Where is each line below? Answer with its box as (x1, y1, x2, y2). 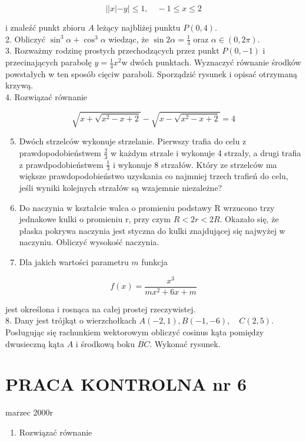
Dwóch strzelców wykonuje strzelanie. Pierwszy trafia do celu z (19, 135, 247, 147)
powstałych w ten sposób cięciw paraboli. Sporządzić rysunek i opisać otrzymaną (5, 67, 298, 80)
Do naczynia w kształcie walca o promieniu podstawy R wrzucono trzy (19, 201, 275, 213)
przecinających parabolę (5, 56, 92, 68)
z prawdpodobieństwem (19, 158, 104, 170)
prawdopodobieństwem (19, 146, 101, 159)
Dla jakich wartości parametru (19, 255, 129, 268)
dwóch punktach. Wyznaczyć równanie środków (130, 56, 301, 68)
